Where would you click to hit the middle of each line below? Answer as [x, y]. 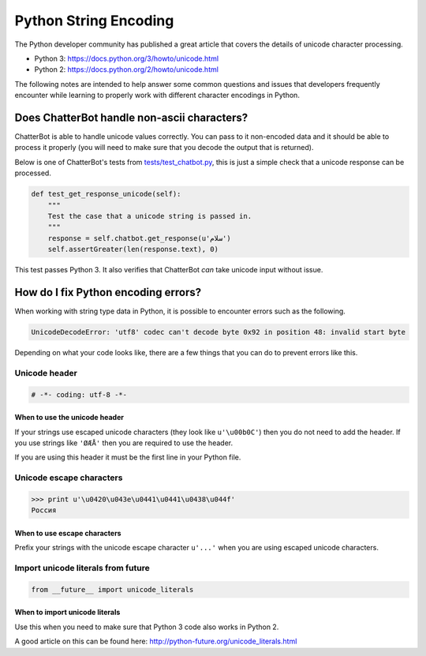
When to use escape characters [68, 533]
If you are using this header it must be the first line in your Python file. [128, 457]
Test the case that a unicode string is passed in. [150, 216]
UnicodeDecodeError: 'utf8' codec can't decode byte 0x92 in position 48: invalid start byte [219, 332]
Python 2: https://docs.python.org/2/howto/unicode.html [126, 69]
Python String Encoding [94, 21]
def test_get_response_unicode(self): [106, 194]
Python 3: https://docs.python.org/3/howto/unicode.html [127, 58]
